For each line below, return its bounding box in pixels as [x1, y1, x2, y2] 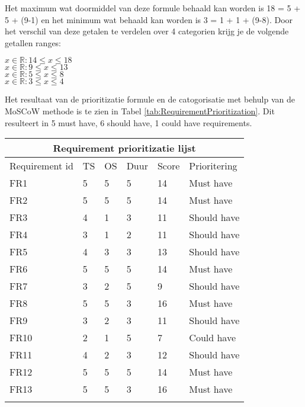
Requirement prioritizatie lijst [53, 141, 196, 155]
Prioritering [189, 159, 237, 173]
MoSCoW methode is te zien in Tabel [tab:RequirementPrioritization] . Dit [5, 104, 275, 117]
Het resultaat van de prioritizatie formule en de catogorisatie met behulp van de [5, 93, 295, 105]
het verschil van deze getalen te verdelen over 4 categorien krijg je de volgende [5, 25, 289, 37]
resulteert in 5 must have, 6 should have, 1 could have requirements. [5, 116, 252, 129]
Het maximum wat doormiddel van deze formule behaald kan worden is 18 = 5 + [5, 2, 301, 14]
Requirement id [9, 159, 73, 173]
